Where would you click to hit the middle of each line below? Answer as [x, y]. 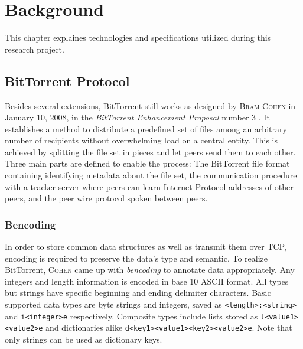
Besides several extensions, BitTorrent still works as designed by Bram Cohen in [150, 105]
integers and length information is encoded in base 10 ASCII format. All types [147, 281]
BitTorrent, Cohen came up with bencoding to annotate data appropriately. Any [150, 270]
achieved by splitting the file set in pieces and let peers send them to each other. [150, 151]
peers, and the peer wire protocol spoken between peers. [106, 198]
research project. [35, 49]
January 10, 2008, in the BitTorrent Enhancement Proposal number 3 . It [137, 117]
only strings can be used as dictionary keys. [84, 339]
